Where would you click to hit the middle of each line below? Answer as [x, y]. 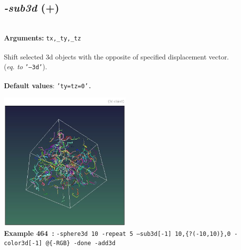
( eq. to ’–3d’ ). [26, 66]
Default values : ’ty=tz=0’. [48, 85]
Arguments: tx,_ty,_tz [43, 37]
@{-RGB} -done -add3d [81, 243]
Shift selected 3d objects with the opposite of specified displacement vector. [117, 57]
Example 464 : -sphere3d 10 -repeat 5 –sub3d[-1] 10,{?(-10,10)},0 [117, 233]
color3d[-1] [23, 243]
